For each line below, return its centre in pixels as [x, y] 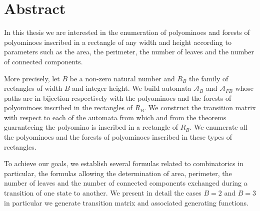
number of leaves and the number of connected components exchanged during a [126, 183]
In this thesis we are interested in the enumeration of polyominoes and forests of [127, 32]
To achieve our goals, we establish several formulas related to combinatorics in [124, 163]
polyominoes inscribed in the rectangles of [68, 107]
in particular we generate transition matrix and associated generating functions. [126, 202]
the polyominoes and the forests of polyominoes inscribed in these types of [118, 137]
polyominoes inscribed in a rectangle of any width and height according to [118, 42]
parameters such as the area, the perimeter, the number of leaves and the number [129, 52]
